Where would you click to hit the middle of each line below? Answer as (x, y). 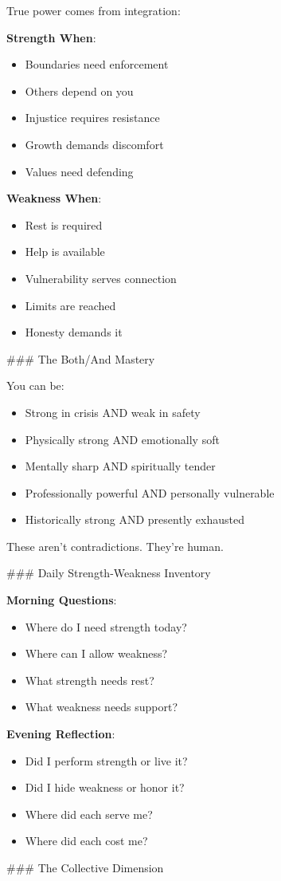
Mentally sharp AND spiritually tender (120, 466)
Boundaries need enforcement (97, 64)
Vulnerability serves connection (101, 278)
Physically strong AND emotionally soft (122, 439)
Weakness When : (54, 198)
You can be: (35, 385)
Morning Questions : (62, 600)
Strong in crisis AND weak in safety (113, 412)
